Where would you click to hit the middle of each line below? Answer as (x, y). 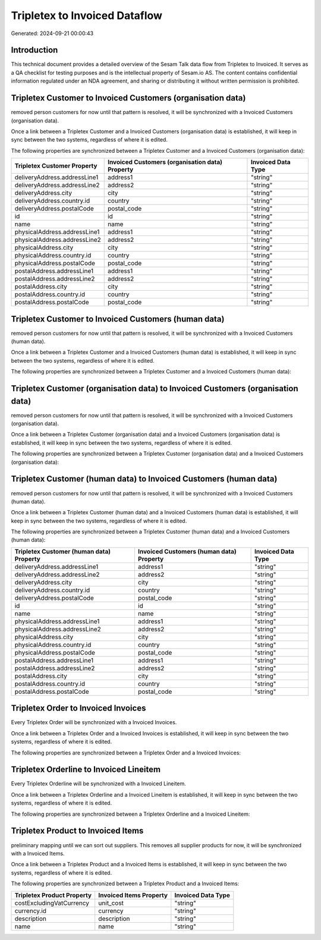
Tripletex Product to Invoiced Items (77, 831)
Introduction (34, 50)
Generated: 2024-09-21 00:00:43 (52, 33)
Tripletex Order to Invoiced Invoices (78, 708)
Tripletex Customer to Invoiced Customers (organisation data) (128, 98)
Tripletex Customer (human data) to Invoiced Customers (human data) (144, 479)
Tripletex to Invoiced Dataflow (87, 15)
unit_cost (111, 903)
